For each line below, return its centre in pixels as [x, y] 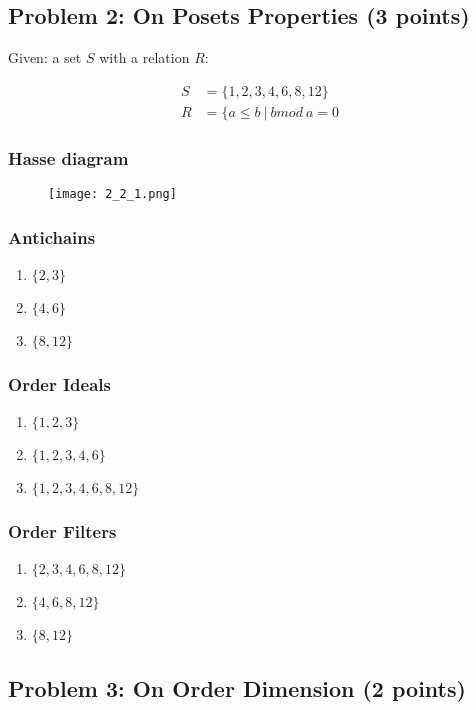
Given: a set [45, 57]
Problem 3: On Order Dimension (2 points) [237, 687]
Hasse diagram [68, 157]
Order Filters [62, 531]
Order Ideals [59, 383]
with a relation [144, 57]
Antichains [52, 236]
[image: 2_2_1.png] [112, 194]
